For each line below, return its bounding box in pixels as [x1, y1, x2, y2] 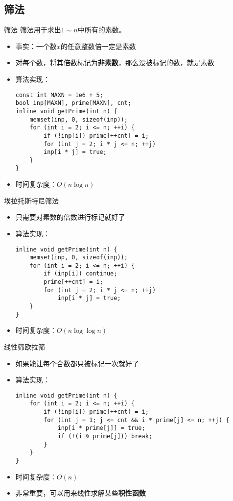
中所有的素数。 [77, 25, 126, 35]
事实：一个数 [15, 41, 57, 51]
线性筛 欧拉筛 [4, 342, 45, 352]
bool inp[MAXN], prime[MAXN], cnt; [15, 100, 132, 107]
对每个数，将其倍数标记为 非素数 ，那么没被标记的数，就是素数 [15, 57, 214, 68]
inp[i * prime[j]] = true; [57, 425, 145, 432]
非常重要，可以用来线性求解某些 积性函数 [15, 488, 146, 498]
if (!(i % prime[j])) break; [57, 433, 152, 440]
